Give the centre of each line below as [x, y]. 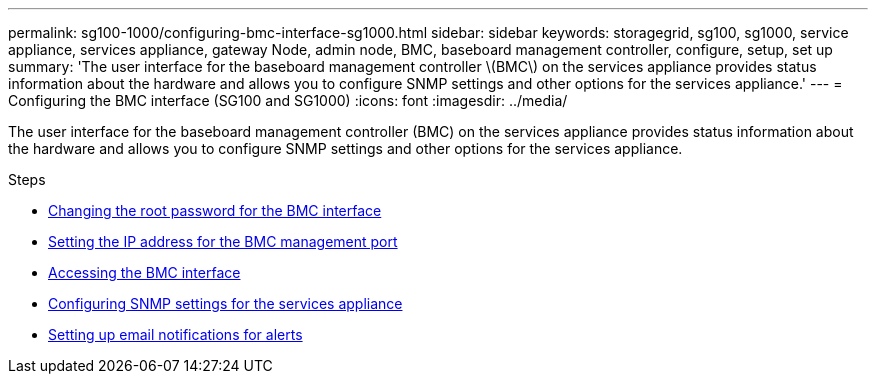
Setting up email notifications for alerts [175, 334]
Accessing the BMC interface [144, 272]
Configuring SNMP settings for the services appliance [225, 303]
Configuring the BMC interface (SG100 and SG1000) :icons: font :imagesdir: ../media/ [288, 100]
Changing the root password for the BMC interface [215, 210]
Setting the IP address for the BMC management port [223, 241]
